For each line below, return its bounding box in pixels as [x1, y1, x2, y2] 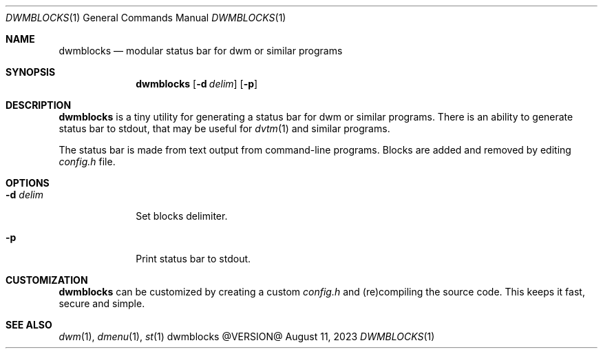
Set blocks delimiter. [136, 210, 228, 222]
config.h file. [59, 156, 116, 167]
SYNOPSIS [6, 66, 56, 78]
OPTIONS [6, 177, 50, 189]
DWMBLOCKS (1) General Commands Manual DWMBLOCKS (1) [6, 12, 286, 23]
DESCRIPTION [6, 99, 72, 111]
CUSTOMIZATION [6, 274, 88, 286]
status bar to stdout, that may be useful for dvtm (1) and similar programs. [59, 123, 390, 134]
